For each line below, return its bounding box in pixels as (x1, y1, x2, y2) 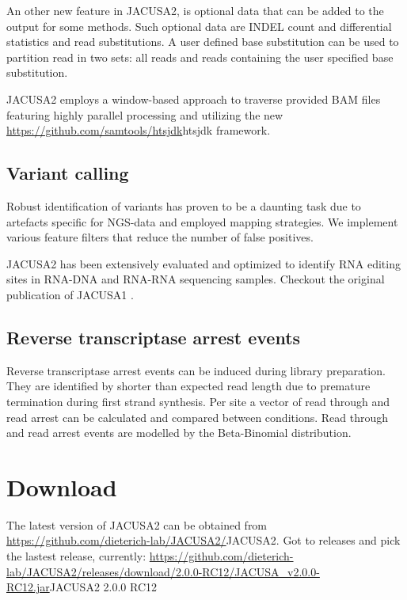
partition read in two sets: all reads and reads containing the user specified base (6, 48, 394, 65)
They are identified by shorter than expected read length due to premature (6, 378, 371, 394)
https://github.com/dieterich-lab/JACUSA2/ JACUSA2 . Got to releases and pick (6, 532, 401, 549)
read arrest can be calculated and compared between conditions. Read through (6, 408, 388, 425)
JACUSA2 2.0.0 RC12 (49, 579, 158, 595)
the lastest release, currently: (6, 548, 146, 564)
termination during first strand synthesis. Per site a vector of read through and (6, 393, 390, 409)
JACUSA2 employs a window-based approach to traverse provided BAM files (6, 90, 381, 107)
